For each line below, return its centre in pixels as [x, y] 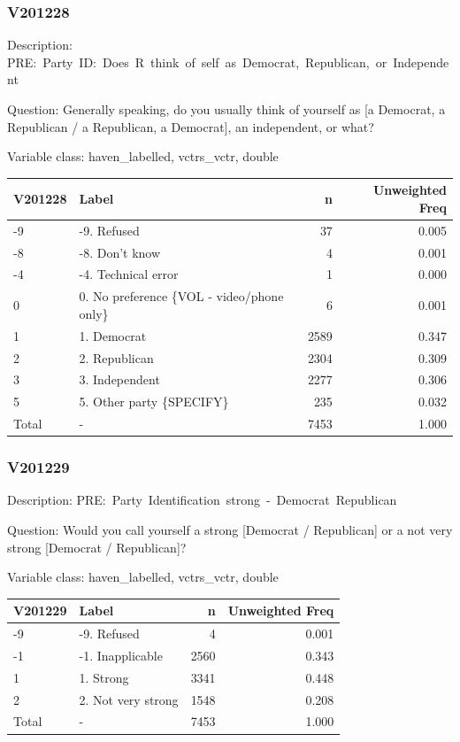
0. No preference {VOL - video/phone [181, 296]
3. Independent [119, 379]
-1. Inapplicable [121, 655]
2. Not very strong [129, 699]
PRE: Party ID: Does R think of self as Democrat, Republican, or [197, 62]
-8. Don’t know [120, 252]
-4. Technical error [129, 274]
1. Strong [104, 677]
